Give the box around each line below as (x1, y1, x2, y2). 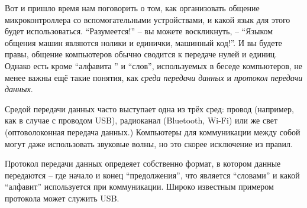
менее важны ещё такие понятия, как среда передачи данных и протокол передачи (5, 71, 303, 83)
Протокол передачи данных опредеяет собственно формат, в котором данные (5, 157, 281, 170)
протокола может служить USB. (5, 191, 119, 204)
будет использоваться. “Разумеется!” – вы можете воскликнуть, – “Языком (5, 25, 273, 37)
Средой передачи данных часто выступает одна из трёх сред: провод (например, (5, 102, 294, 115)
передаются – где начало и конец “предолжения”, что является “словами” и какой (5, 168, 300, 181)
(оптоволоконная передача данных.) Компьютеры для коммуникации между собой (5, 125, 300, 138)
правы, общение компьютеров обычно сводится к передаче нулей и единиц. (5, 48, 277, 60)
